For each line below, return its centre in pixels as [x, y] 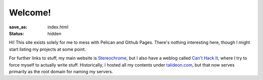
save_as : [18, 27]
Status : [17, 33]
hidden [55, 33]
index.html [58, 27]
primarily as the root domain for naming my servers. [61, 71]
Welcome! [30, 13]
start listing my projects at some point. [47, 49]
